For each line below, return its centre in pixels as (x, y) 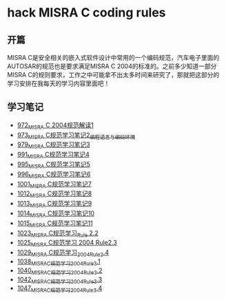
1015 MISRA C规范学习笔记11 (55, 224)
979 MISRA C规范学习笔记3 (54, 146)
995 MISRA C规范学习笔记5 (54, 165)
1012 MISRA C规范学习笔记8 (54, 194)
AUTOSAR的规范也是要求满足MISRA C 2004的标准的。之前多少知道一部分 (112, 66)
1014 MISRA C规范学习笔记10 (56, 214)
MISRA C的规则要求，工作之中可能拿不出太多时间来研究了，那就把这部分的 (113, 75)
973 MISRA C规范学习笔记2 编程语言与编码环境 (76, 136)
